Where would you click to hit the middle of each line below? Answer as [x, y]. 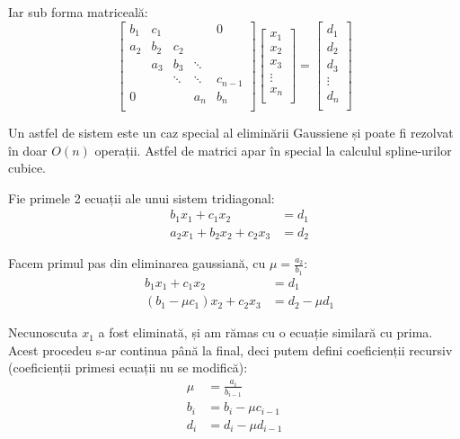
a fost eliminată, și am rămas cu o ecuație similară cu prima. [265, 332]
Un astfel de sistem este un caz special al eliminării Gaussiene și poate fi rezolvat [231, 133]
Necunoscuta [43, 332]
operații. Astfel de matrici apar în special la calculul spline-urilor [273, 150]
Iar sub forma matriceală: [78, 12]
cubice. [27, 168]
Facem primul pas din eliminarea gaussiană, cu [137, 263]
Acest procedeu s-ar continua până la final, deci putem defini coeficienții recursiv [230, 349]
